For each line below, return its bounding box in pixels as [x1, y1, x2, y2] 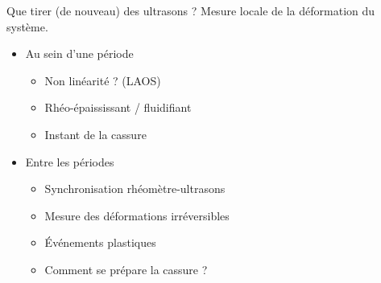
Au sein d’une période [25, 45, 134, 62]
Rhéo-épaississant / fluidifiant [44, 99, 192, 116]
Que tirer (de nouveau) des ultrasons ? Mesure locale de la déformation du [6, 2, 375, 18]
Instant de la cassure [44, 125, 147, 142]
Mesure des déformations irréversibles [44, 207, 230, 224]
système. [6, 18, 48, 35]
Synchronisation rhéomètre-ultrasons [44, 180, 226, 197]
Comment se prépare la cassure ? [44, 260, 208, 277]
